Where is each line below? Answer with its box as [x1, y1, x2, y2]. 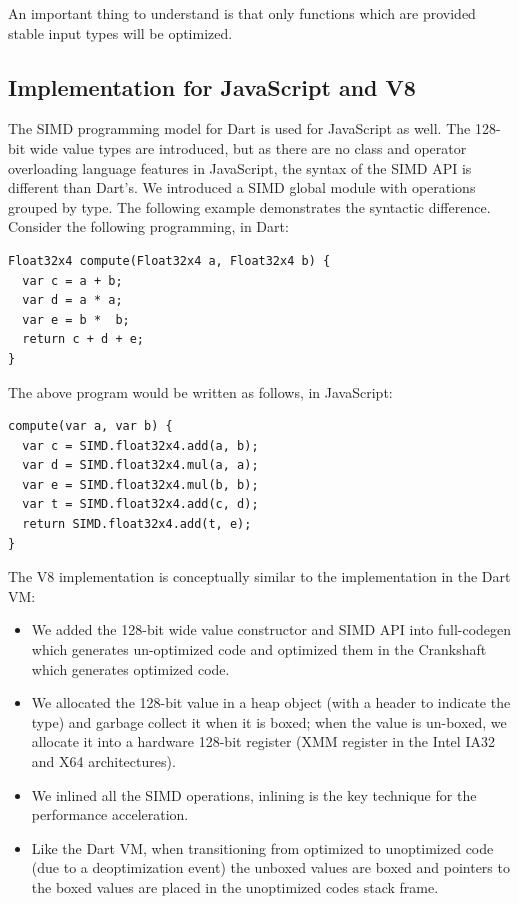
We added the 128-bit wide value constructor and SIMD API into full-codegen [31, 619, 512, 640]
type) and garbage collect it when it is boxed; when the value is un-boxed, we [31, 711, 507, 732]
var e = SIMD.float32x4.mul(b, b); [22, 477, 259, 492]
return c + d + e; [22, 332, 145, 347]
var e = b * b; [22, 312, 130, 327]
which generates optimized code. [31, 658, 230, 679]
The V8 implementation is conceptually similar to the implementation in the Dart [8, 566, 511, 587]
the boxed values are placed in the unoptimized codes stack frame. [31, 876, 439, 897]
